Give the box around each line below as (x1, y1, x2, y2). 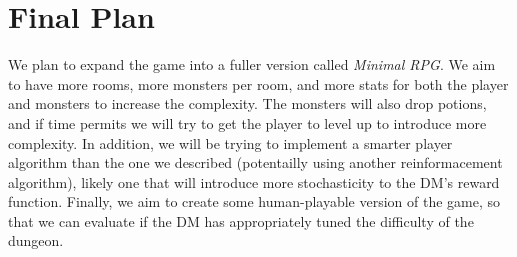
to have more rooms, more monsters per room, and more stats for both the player (8, 73, 509, 94)
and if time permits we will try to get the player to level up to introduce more (8, 112, 487, 133)
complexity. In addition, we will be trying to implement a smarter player (8, 132, 453, 153)
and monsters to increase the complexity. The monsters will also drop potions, (8, 93, 487, 114)
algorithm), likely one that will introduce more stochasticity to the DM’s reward (8, 171, 500, 192)
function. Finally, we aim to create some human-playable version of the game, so (8, 191, 501, 212)
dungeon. (8, 230, 64, 251)
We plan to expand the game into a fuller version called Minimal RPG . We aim (8, 54, 496, 75)
